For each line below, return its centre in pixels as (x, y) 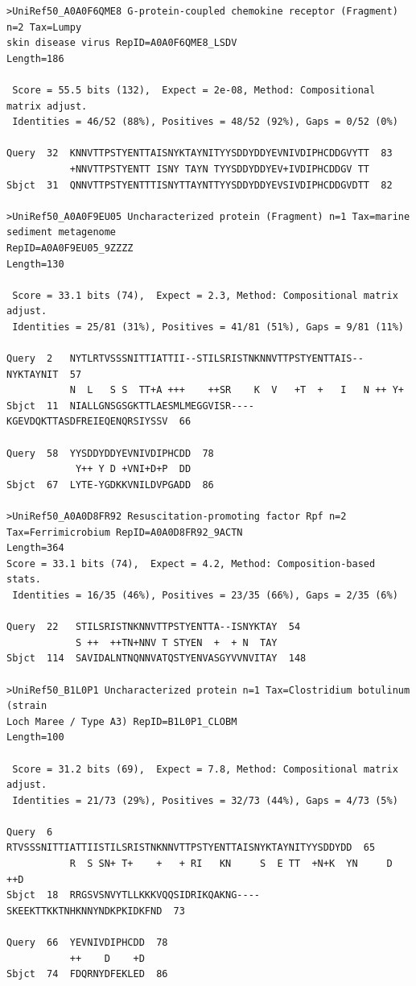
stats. (24, 580)
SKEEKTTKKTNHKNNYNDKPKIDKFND (84, 911)
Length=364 (35, 548)
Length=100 (35, 737)
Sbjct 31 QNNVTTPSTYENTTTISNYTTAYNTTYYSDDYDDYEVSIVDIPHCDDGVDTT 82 (200, 185)
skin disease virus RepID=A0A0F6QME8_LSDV (122, 43)
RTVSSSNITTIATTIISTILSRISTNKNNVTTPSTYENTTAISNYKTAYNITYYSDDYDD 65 (191, 848)
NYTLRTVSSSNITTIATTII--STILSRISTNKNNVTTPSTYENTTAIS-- (216, 359)
